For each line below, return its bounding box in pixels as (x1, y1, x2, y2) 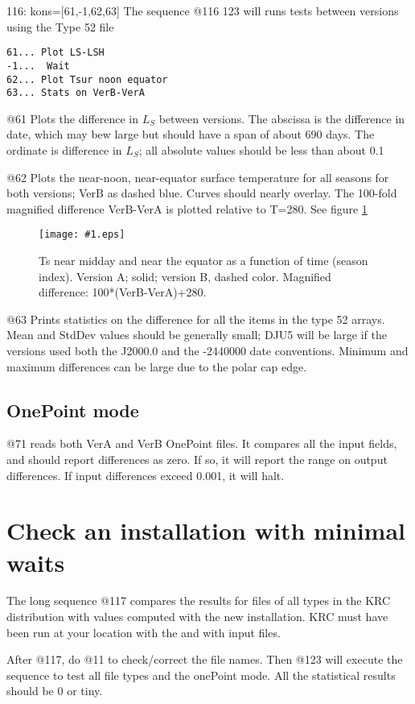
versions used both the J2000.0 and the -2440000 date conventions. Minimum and (6, 342, 409, 358)
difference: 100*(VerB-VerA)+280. (39, 284, 207, 300)
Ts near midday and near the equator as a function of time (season (39, 252, 368, 269)
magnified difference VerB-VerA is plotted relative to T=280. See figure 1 (6, 200, 368, 217)
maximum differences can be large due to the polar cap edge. (6, 358, 307, 375)
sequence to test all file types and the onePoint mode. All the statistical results (6, 666, 396, 683)
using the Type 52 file (6, 18, 114, 35)
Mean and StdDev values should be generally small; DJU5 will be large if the (6, 326, 388, 343)
